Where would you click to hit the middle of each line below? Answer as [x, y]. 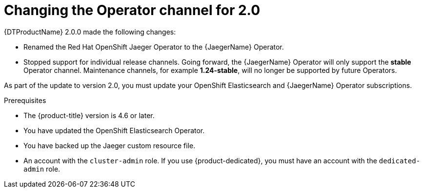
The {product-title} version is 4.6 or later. [89, 115]
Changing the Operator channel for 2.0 [132, 10]
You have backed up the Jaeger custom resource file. [110, 145]
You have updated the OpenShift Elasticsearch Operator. [114, 130]
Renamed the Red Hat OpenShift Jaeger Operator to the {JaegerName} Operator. [154, 47]
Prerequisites [25, 100]
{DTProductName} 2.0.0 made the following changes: [90, 32]
